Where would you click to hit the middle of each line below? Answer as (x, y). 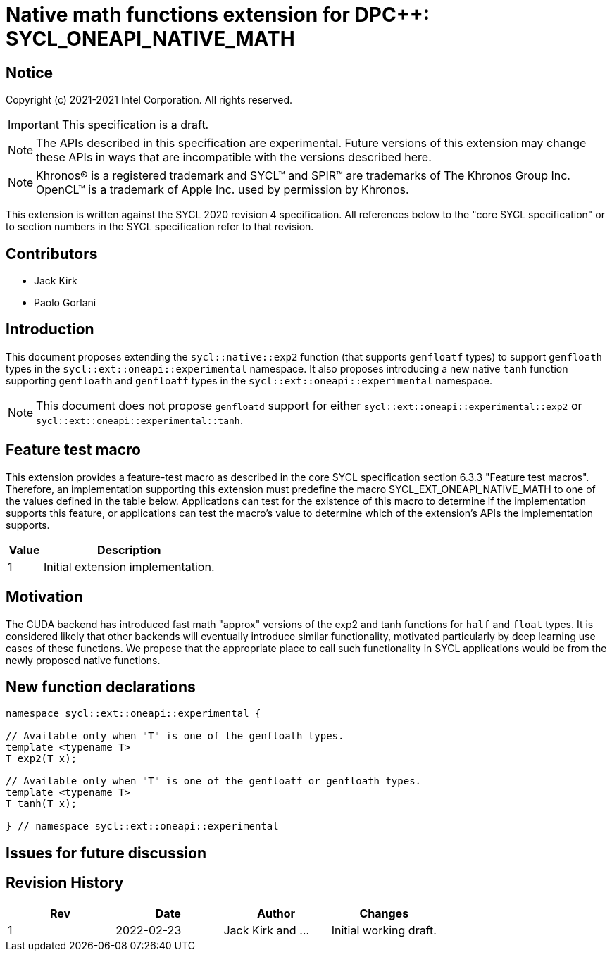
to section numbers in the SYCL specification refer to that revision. (160, 227)
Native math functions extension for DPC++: (218, 15)
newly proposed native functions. (83, 660)
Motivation (44, 597)
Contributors (52, 254)
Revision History (65, 883)
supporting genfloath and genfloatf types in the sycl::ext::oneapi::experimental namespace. (249, 380)
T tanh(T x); (42, 804)
